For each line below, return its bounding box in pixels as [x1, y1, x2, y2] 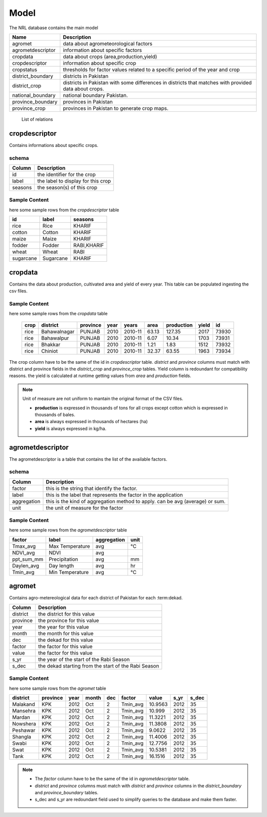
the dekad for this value [38, 636, 93, 643]
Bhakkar [41, 341, 61, 348]
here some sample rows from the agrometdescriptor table [9, 527, 127, 533]
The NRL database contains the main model [9, 25, 98, 31]
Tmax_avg [12, 542, 36, 549]
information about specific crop [63, 59, 136, 66]
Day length [48, 562, 74, 569]
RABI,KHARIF [73, 242, 104, 249]
